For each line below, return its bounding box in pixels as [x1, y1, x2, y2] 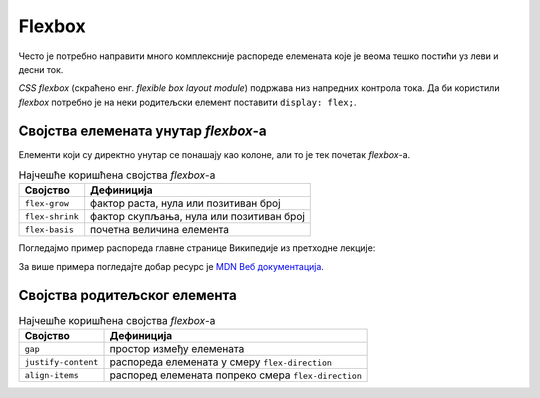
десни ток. [18, 63, 64, 75]
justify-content [24, 356, 99, 367]
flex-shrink [24, 211, 79, 222]
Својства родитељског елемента [18, 286, 237, 304]
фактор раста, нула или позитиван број [90, 196, 281, 210]
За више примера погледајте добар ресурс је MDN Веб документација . [18, 260, 325, 272]
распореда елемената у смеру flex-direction [109, 355, 332, 369]
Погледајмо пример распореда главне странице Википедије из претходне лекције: [18, 242, 376, 254]
